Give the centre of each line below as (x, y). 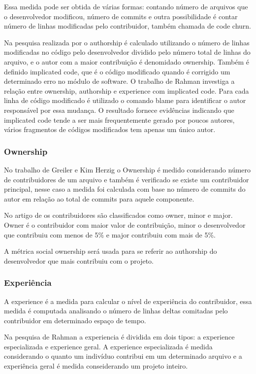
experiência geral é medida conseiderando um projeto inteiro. (96, 366)
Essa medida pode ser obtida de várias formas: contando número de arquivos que (126, 6)
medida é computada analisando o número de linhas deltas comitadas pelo (116, 311)
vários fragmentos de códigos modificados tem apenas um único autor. (110, 129)
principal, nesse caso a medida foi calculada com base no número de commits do (125, 189)
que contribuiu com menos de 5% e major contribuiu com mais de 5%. (110, 234)
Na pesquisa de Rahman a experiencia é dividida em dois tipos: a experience (119, 337)
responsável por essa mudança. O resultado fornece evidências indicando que (119, 110)
